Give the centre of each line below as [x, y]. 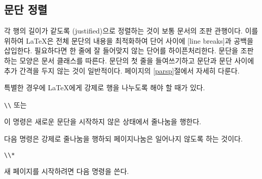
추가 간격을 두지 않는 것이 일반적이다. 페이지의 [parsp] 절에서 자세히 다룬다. [122, 70]
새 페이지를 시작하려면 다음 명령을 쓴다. [67, 171]
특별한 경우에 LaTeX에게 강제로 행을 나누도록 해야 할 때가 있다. [105, 87]
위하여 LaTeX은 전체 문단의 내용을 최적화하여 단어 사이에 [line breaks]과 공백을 [129, 40]
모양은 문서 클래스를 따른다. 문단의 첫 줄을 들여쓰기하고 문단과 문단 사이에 [137, 60]
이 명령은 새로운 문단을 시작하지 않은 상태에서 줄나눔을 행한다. [103, 121]
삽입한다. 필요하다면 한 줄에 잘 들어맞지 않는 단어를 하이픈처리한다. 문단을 [121, 50]
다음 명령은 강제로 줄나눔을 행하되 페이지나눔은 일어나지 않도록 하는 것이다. [123, 139]
